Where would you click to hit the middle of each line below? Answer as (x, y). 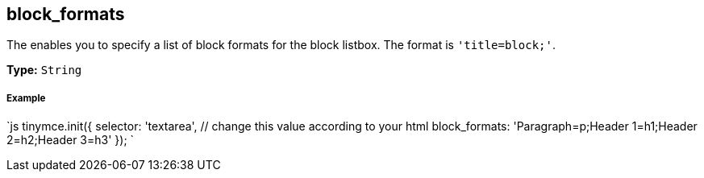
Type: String (44, 70)
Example (26, 98)
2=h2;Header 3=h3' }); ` (71, 140)
